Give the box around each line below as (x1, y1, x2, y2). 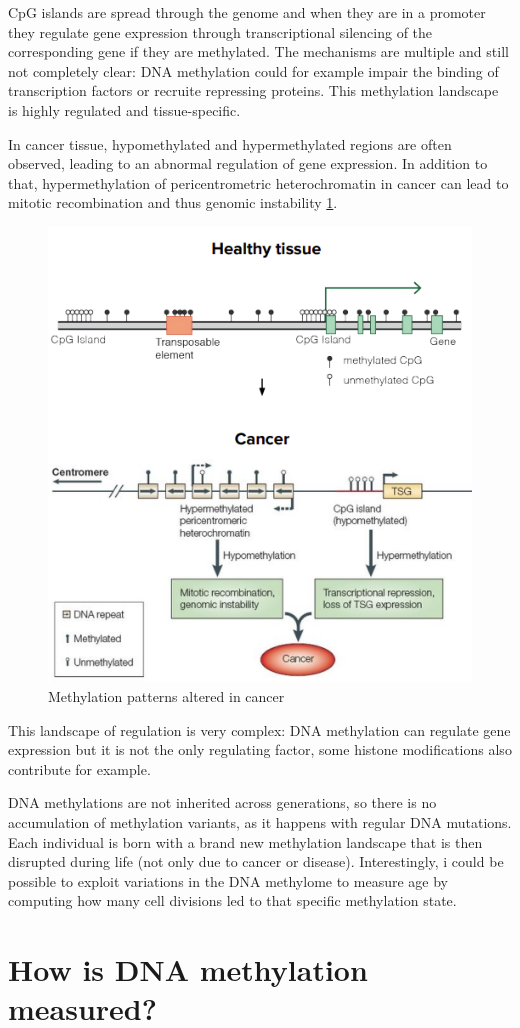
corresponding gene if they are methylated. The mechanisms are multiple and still (8, 41, 509, 62)
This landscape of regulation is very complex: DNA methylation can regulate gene (8, 719, 511, 740)
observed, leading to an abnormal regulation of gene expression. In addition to (8, 153, 488, 174)
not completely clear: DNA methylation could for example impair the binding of (8, 60, 499, 81)
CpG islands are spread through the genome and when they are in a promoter (8, 2, 486, 22)
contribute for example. (8, 758, 151, 779)
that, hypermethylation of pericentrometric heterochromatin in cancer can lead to (8, 172, 509, 193)
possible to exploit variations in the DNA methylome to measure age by (8, 870, 448, 891)
